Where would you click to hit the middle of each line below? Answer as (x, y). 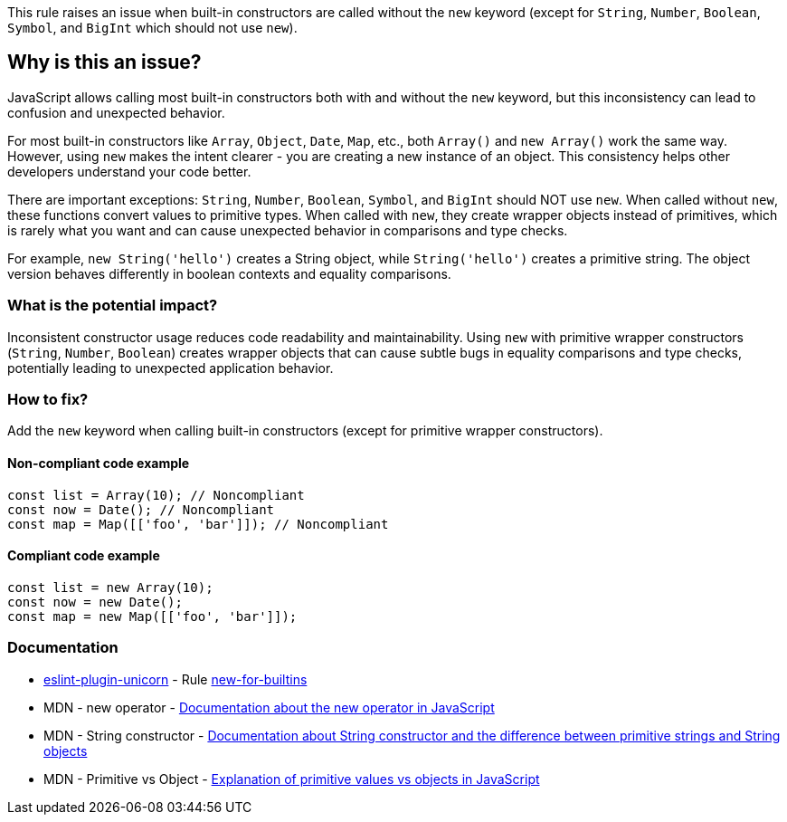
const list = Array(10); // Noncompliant (156, 495)
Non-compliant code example (99, 463)
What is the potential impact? (113, 306)
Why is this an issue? (104, 62)
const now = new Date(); (95, 602)
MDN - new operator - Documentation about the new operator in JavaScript (269, 707)
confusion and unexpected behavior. (116, 112)
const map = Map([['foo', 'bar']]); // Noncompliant (198, 524)
